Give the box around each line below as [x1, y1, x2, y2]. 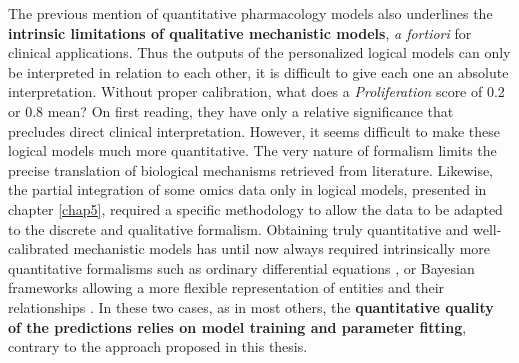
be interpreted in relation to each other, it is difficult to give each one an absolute [8, 61, 509, 82]
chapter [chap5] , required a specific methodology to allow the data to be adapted [8, 198, 503, 219]
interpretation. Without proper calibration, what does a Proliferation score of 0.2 [8, 81, 505, 102]
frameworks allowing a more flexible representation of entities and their [8, 277, 445, 298]
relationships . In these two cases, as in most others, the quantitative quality [8, 296, 494, 317]
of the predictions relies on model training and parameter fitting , [8, 316, 467, 337]
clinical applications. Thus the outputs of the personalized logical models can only [8, 42, 511, 63]
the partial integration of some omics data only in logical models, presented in [8, 179, 487, 200]
